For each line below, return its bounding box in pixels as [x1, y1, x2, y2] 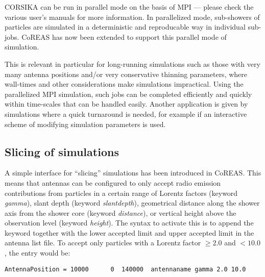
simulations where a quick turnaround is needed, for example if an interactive [5, 108, 247, 119]
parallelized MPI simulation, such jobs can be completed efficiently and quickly [5, 88, 252, 99]
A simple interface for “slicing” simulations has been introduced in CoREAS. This [5, 167, 261, 178]
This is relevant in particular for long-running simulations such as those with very [5, 58, 260, 69]
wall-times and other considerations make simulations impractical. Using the [5, 79, 244, 89]
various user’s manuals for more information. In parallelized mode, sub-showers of [5, 11, 260, 22]
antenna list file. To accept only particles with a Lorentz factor [5, 237, 201, 248]
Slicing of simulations [5, 143, 119, 159]
